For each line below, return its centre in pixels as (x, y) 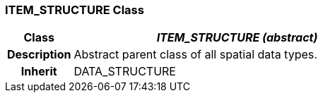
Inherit (39, 72)
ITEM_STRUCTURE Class (75, 10)
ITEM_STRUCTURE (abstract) (237, 38)
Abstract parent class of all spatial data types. (195, 55)
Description (39, 55)
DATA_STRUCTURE (125, 72)
